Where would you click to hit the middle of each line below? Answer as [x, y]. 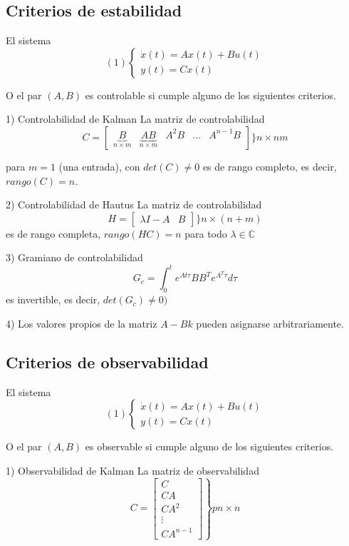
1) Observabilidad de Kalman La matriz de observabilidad [132, 470]
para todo [206, 233]
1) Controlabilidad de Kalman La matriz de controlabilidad [135, 119]
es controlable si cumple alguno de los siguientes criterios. [210, 95]
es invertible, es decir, [53, 299]
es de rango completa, [53, 233]
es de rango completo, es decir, [270, 166]
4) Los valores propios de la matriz [82, 323]
